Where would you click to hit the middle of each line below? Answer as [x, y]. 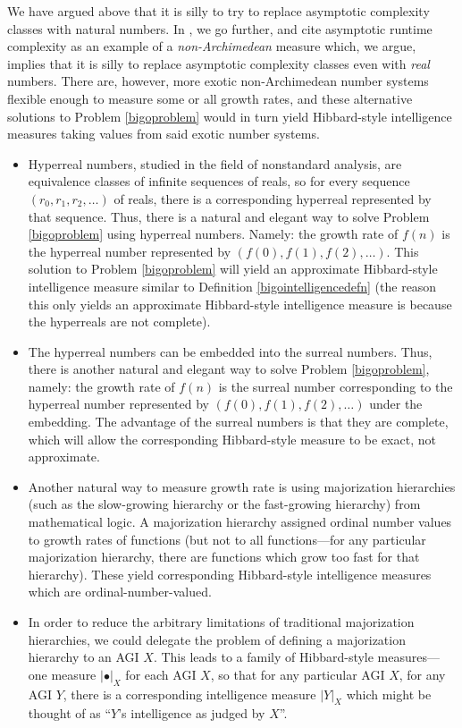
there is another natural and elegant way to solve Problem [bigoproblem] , [229, 369]
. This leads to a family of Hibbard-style [263, 657]
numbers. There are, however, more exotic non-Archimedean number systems [218, 81]
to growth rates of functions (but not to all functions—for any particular [227, 539]
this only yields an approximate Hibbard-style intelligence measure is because [240, 304]
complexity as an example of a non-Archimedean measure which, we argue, [212, 46]
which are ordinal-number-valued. [120, 592]
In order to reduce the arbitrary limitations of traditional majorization [221, 622]
